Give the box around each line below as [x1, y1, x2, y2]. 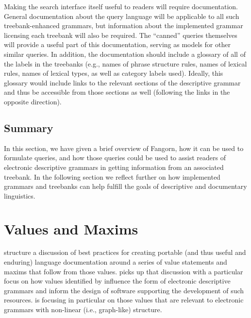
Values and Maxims [4, 219, 138, 239]
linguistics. [4, 190, 35, 201]
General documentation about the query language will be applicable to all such [4, 11, 239, 21]
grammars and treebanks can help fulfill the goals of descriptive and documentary [4, 181, 247, 191]
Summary [4, 120, 53, 135]
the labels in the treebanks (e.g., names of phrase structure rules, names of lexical [4, 58, 247, 68]
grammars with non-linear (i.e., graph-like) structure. [4, 304, 162, 314]
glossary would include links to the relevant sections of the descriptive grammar [4, 77, 241, 87]
